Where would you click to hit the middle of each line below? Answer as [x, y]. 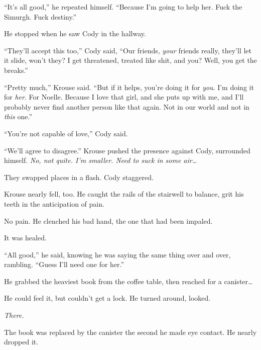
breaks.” [16, 70]
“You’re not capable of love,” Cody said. [66, 133]
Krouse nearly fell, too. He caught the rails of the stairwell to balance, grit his [124, 194]
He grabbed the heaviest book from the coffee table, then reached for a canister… [128, 281]
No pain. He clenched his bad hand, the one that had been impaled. [108, 221]
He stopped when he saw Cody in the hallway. [75, 33]
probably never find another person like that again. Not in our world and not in [127, 106]
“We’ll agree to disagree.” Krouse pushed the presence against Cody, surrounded [127, 150]
